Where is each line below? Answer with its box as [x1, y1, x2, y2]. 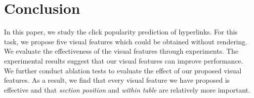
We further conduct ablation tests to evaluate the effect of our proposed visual [4, 65, 242, 75]
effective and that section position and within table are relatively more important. [4, 84, 251, 95]
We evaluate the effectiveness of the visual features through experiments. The [4, 46, 239, 56]
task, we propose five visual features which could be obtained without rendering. [4, 36, 248, 46]
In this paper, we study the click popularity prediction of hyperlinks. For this [4, 27, 238, 37]
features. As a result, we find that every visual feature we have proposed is [4, 75, 230, 85]
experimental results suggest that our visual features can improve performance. [4, 55, 243, 65]
